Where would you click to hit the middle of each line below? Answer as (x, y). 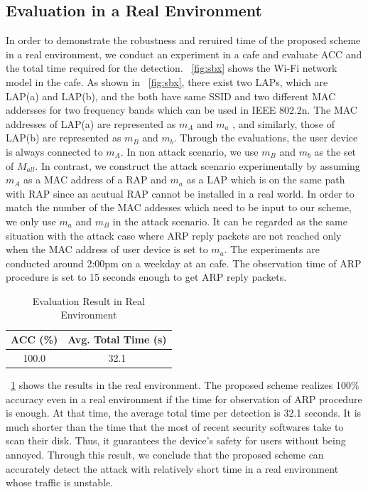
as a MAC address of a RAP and (95, 180)
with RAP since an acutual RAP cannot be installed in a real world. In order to (180, 193)
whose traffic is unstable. (60, 482)
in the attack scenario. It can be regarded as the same (230, 221)
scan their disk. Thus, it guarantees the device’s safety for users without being (176, 440)
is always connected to (54, 151)
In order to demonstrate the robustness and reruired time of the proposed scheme (183, 40)
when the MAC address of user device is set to (107, 249)
